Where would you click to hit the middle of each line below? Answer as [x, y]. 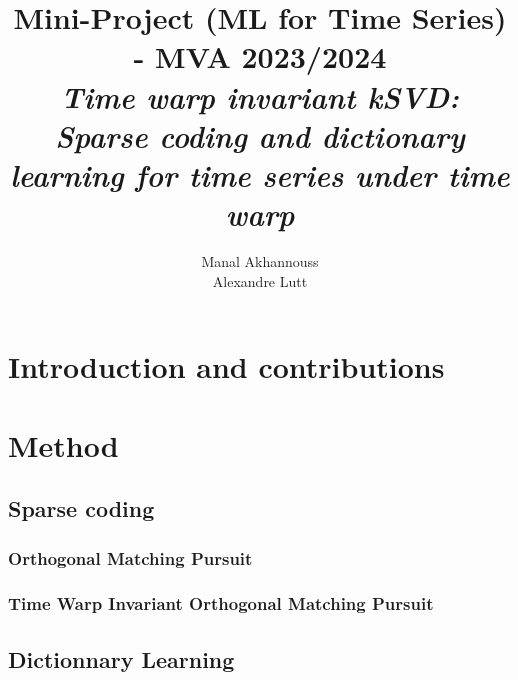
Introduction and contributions [226, 366]
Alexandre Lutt [260, 280]
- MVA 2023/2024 [260, 56]
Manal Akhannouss [260, 261]
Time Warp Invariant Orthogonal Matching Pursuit [221, 603]
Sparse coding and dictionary [260, 135]
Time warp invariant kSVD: [260, 96]
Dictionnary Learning [121, 658]
